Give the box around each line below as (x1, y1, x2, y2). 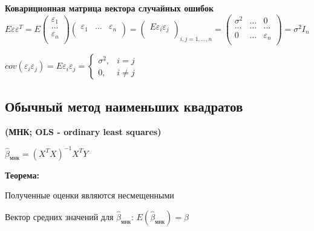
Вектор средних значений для (5, 210, 114, 223)
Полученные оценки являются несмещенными (5, 189, 174, 201)
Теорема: (5, 168, 39, 181)
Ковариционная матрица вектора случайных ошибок (5, 2, 214, 14)
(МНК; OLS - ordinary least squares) (5, 125, 162, 138)
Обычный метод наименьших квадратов (5, 97, 243, 115)
